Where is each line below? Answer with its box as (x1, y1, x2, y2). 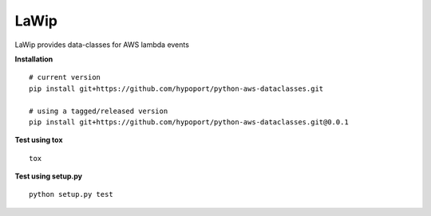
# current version (29, 73, 101, 82)
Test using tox (14, 135, 63, 145)
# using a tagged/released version (29, 106, 168, 116)
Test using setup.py (14, 171, 83, 181)
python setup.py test (29, 190, 113, 199)
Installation (14, 54, 53, 64)
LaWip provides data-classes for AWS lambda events (14, 40, 189, 49)
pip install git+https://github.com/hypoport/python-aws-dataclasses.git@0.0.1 (29, 117, 349, 127)
